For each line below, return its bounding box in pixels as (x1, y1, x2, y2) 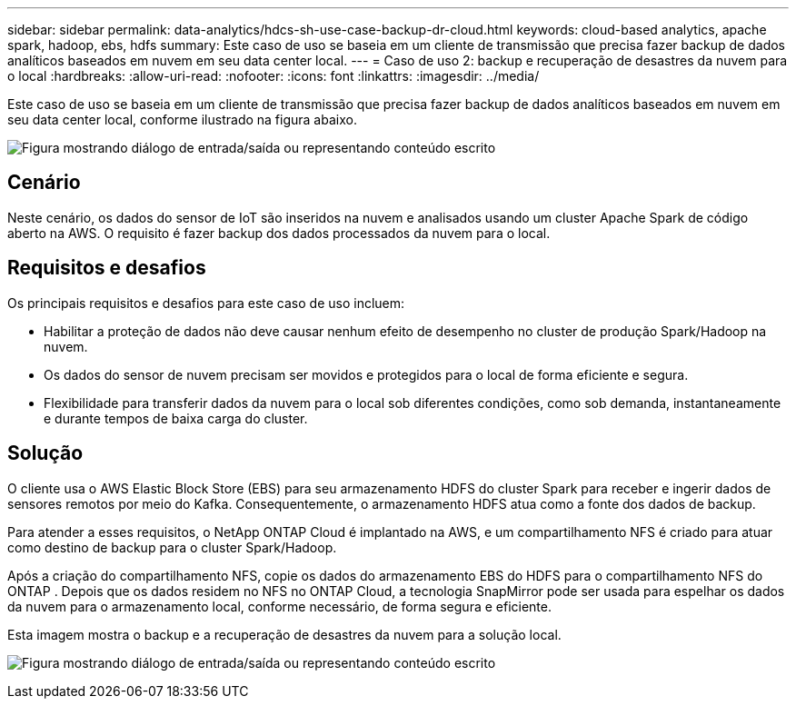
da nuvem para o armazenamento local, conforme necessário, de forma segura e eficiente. (7, 598, 552, 614)
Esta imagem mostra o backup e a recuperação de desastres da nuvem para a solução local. (7, 626, 562, 642)
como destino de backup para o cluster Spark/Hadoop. (7, 539, 337, 555)
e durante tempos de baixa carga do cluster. (44, 410, 308, 426)
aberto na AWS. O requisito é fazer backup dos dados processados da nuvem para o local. (7, 224, 551, 241)
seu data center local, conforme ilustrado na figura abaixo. (7, 112, 357, 127)
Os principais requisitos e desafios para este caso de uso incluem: (7, 294, 405, 311)
